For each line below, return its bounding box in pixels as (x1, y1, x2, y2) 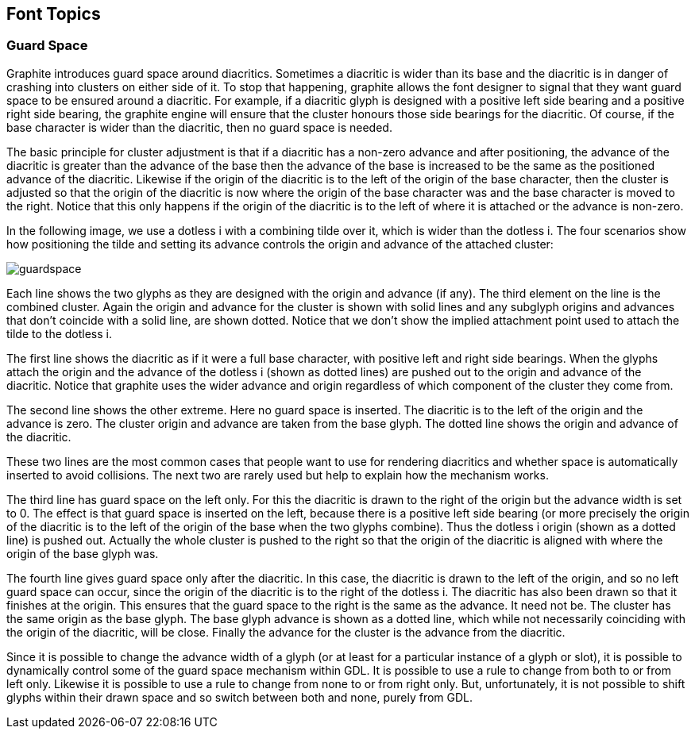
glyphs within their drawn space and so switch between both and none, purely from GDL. (6, 690, 473, 704)
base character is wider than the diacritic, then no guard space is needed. (6, 120, 392, 134)
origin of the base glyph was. (6, 546, 159, 560)
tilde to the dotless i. (6, 326, 113, 341)
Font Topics (6, 4, 101, 24)
